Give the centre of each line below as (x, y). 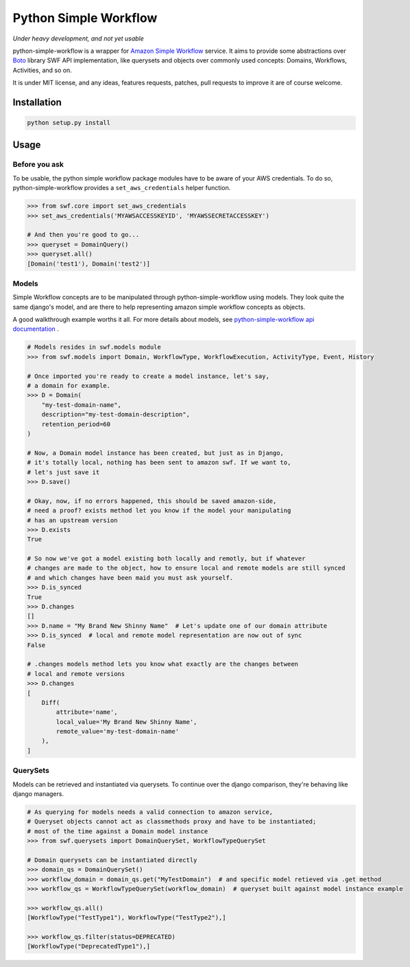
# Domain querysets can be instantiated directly (112, 860)
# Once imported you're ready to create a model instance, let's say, (148, 376)
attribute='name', (87, 712)
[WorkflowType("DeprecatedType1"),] (89, 946)
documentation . (36, 329)
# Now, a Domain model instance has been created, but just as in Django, (156, 453)
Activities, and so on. (42, 70)
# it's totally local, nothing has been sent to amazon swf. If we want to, (159, 463)
